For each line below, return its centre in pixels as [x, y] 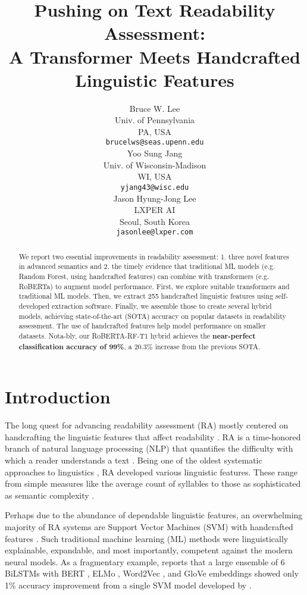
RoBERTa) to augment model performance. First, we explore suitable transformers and [154, 286]
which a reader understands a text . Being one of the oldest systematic [134, 460]
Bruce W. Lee [155, 108]
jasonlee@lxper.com [155, 232]
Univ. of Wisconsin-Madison [155, 165]
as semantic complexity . [50, 495]
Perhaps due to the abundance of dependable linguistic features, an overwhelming [154, 515]
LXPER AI [155, 210]
